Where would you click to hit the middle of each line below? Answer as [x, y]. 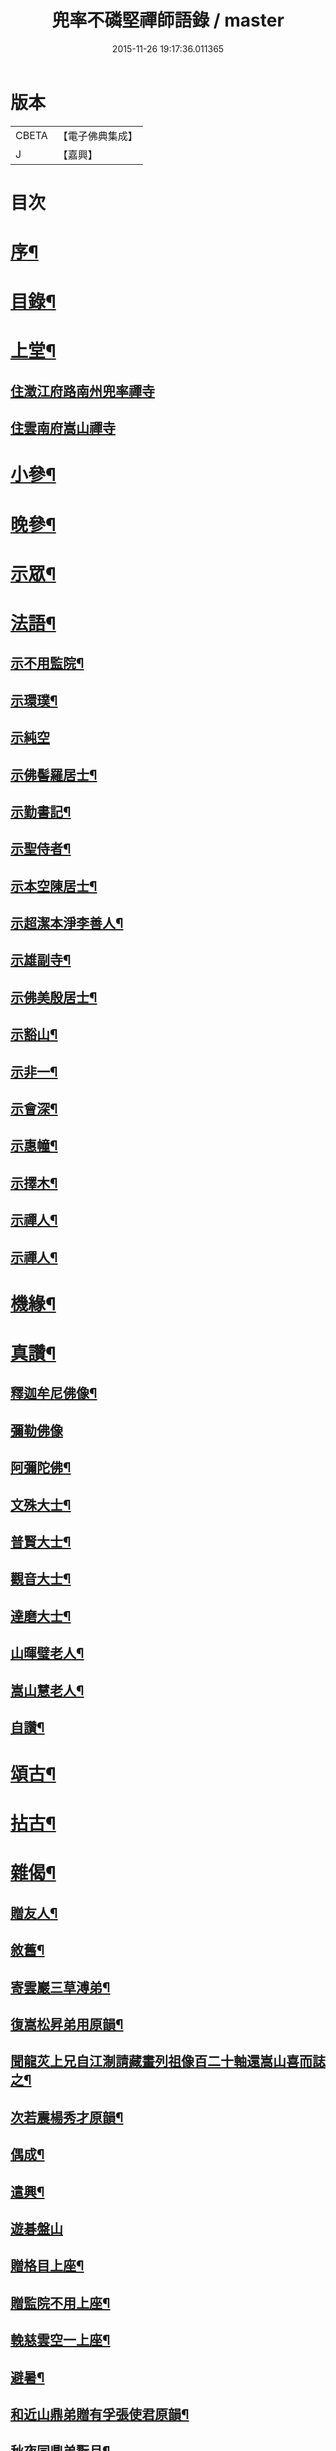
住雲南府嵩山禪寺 [63, 428]
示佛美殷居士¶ [54, 997]
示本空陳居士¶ [54, 886]
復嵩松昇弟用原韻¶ [67, 2024]
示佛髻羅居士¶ [54, 774]
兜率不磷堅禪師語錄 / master [168, 20]
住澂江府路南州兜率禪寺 [82, 391]
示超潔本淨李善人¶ [67, 923]
